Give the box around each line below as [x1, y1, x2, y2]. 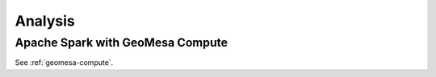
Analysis [15, 12, 76, 30]
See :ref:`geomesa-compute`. [15, 58, 114, 67]
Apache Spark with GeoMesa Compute [15, 35, 228, 50]
